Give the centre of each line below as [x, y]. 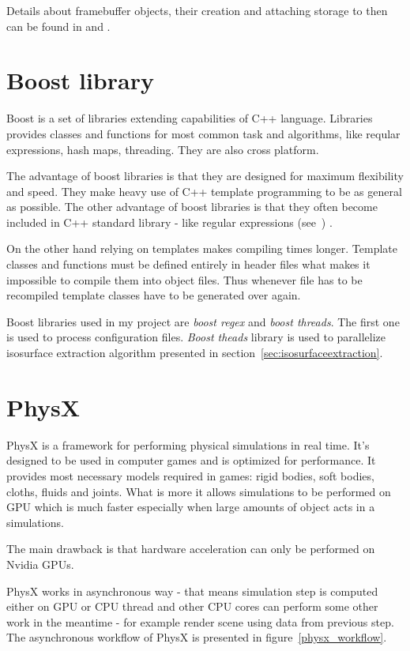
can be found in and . [58, 26]
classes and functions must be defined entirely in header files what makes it [188, 264]
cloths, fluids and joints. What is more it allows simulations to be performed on [199, 491]
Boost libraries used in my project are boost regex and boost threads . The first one [203, 321]
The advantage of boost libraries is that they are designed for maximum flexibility [205, 176]
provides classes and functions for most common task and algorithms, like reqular [203, 133]
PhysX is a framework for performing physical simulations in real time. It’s [188, 444]
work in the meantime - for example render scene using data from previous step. [200, 621]
